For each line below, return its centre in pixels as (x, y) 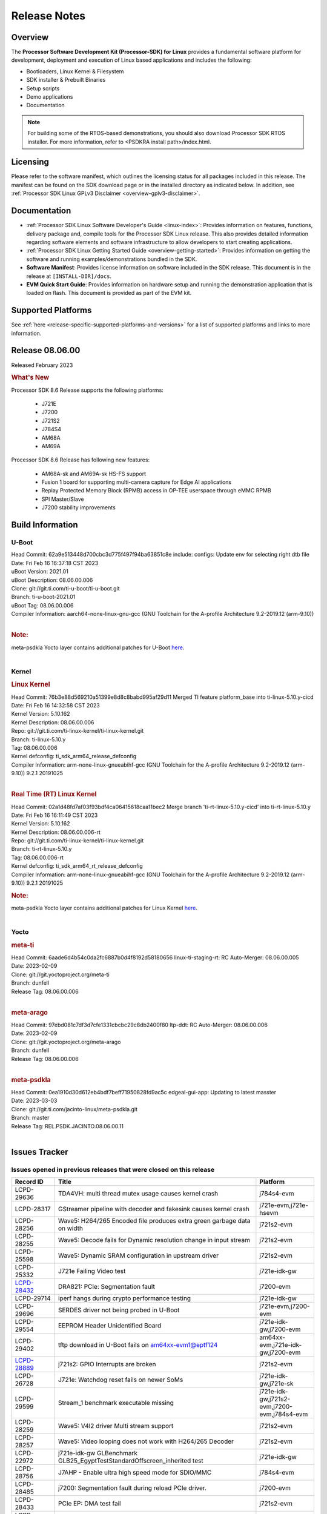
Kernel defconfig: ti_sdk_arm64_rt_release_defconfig (77, 866)
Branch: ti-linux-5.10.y (38, 739)
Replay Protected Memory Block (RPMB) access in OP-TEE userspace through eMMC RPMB (157, 491)
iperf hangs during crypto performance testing (124, 1298)
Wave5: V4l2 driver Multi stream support (116, 1426)
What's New (30, 377)
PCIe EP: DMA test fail (89, 1504)
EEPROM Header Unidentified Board (110, 1326)
